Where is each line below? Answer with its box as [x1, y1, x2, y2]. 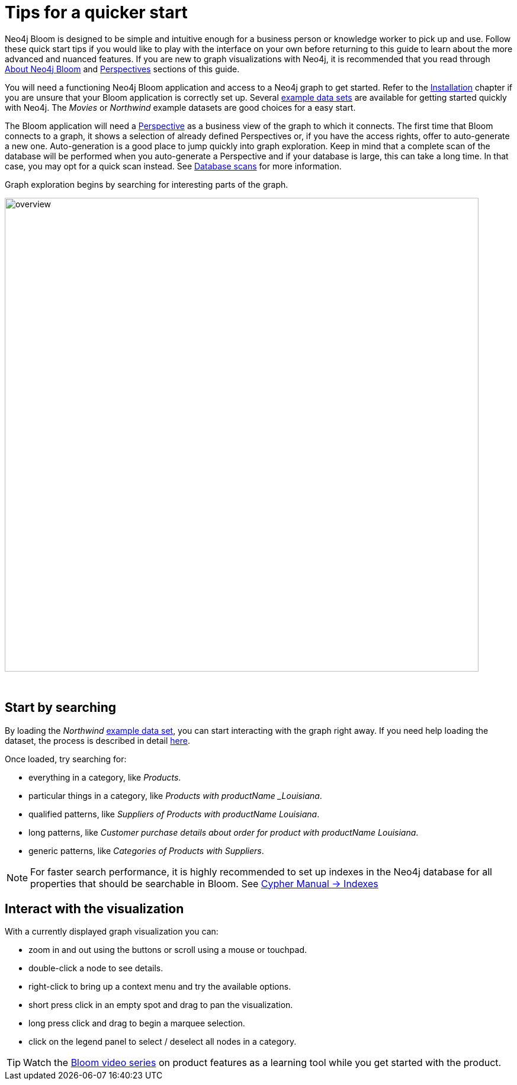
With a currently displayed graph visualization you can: [5, 926, 219, 937]
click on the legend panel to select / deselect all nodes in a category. [28, 1036, 297, 1047]
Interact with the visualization [5, 901, 184, 917]
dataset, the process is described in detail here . [5, 735, 191, 746]
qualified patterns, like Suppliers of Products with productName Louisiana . [28, 808, 320, 819]
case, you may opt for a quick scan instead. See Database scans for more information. [5, 160, 342, 171]
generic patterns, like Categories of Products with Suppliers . [28, 845, 264, 856]
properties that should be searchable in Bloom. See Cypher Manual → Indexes [30, 877, 378, 890]
